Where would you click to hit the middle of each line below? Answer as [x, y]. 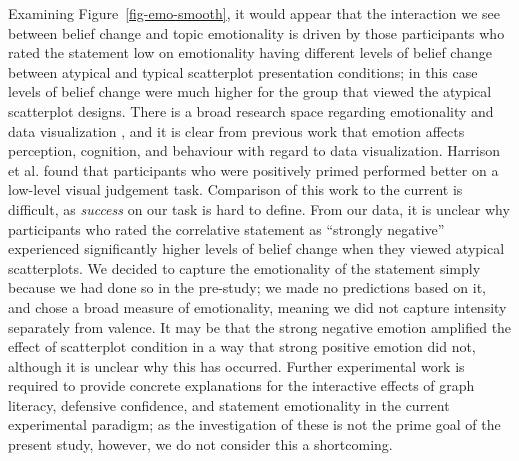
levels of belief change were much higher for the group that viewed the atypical [250, 91]
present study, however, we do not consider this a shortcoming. [200, 444]
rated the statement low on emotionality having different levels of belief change [250, 52]
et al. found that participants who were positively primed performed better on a [253, 169]
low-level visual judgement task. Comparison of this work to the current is [235, 189]
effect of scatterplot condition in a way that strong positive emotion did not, [242, 346]
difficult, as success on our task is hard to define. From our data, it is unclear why [259, 208]
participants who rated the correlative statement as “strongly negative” [226, 228]
